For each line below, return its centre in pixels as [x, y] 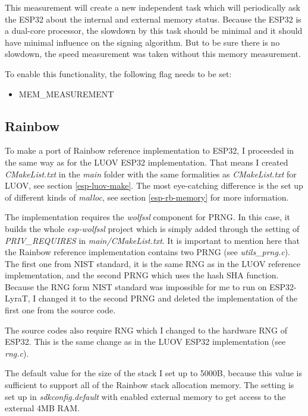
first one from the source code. [60, 310]
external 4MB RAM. [43, 408]
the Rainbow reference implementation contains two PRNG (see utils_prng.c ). [148, 252]
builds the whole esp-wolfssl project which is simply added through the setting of [152, 228]
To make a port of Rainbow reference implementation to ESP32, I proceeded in [150, 150]
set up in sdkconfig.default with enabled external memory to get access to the [145, 396]
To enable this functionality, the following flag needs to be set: [118, 73]
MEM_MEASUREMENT [66, 93]
